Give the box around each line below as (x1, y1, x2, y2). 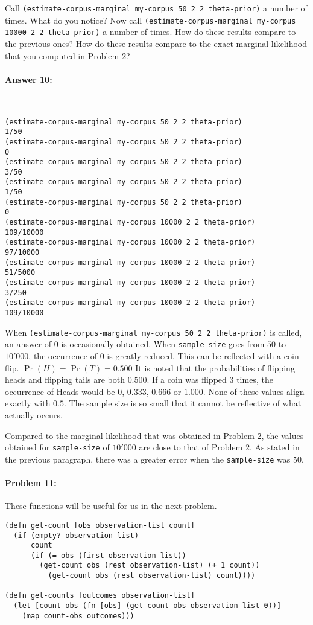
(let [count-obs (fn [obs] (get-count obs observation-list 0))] (13, 601, 282, 611)
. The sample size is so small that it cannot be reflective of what (64, 397, 302, 409)
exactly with (5, 397, 51, 409)
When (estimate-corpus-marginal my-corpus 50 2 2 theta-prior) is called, (5, 325, 302, 338)
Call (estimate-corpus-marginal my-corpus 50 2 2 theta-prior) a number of (5, 2, 308, 14)
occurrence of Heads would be (5, 385, 115, 397)
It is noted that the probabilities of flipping (135, 361, 295, 374)
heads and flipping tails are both (5, 373, 125, 386)
